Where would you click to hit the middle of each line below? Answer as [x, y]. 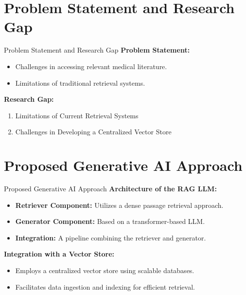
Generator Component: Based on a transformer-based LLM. [110, 221]
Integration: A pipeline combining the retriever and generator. [111, 237]
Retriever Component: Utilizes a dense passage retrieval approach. [119, 205]
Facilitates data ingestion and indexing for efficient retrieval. [105, 286]
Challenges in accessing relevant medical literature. [91, 66]
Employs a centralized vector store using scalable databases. [105, 270]
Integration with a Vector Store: [59, 254]
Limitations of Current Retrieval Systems [77, 115]
